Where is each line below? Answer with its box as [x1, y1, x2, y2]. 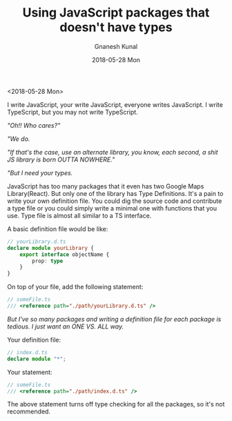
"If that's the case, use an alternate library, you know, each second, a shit [7, 148, 219, 156]
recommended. [7, 407, 50, 415]
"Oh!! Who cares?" [7, 121, 61, 129]
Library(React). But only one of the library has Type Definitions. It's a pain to [7, 189, 224, 197]
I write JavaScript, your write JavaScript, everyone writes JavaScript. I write [7, 100, 223, 108]
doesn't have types [59, 19, 173, 35]
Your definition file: [7, 335, 61, 344]
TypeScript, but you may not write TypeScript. [7, 108, 138, 116]
